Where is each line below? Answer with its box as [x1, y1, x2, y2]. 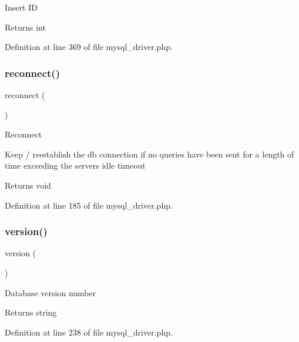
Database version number [5, 286, 96, 299]
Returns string [5, 306, 57, 318]
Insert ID [5, 1, 38, 13]
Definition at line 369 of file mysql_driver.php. [5, 41, 173, 53]
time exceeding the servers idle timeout [5, 159, 146, 172]
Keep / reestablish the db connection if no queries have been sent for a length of [5, 147, 294, 160]
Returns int [5, 21, 46, 33]
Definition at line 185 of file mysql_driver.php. [5, 199, 173, 211]
